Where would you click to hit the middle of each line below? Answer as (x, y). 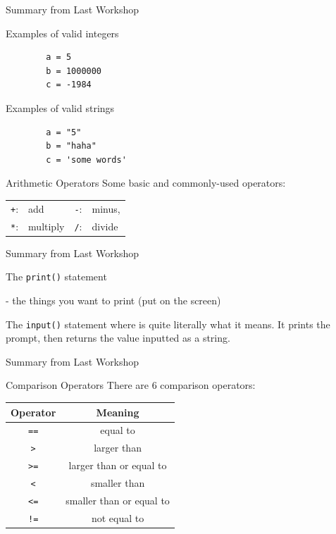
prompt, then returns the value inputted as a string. (118, 338)
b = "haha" (71, 146)
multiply (46, 226)
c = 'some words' (86, 160)
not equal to (118, 517)
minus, (106, 208)
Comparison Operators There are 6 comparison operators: (131, 385)
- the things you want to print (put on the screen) (113, 300)
